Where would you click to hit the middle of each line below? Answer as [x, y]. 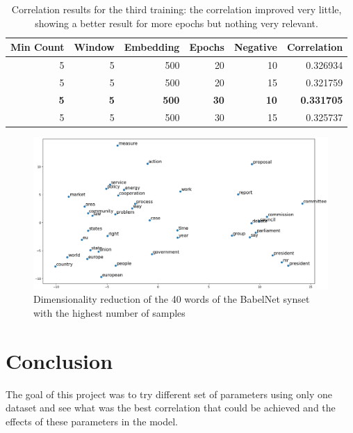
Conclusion [59, 360]
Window [94, 47]
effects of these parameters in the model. [92, 421]
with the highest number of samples [109, 312]
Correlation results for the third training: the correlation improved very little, [176, 9]
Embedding [152, 47]
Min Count [38, 47]
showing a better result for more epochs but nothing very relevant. [176, 23]
